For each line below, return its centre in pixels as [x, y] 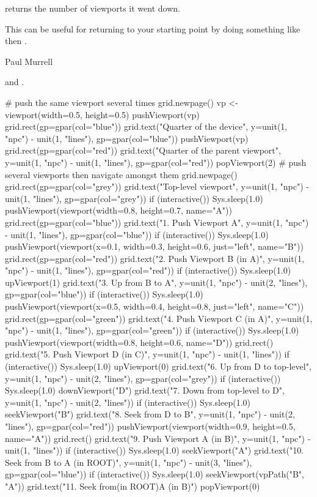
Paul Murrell [29, 61]
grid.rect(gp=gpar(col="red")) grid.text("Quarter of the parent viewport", [143, 150]
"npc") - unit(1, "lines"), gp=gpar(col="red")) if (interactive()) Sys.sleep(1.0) [148, 270]
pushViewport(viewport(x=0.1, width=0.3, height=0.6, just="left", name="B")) [154, 246]
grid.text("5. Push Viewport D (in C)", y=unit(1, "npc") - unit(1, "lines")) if [147, 354]
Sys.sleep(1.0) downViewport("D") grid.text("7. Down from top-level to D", [145, 390]
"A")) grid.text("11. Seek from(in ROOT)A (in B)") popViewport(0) [133, 486]
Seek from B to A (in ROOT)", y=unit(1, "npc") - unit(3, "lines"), [129, 462]
